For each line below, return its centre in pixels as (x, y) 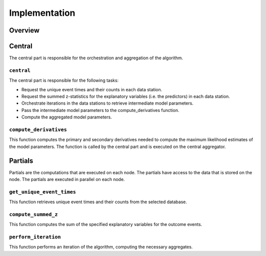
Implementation (42, 13)
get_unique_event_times (43, 192)
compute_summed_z (33, 214)
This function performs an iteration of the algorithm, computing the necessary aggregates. (101, 247)
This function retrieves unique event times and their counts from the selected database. (98, 202)
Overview (24, 30)
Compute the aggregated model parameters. (67, 117)
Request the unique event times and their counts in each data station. (92, 89)
